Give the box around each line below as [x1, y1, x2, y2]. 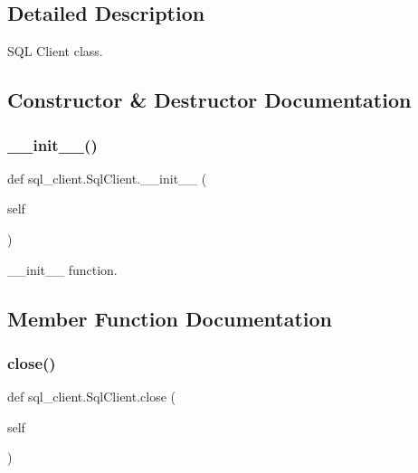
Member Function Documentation [7, 304, 333, 332]
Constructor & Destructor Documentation [7, 86, 412, 114]
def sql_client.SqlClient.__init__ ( [7, 168, 207, 187]
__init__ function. [7, 260, 118, 279]
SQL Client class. [7, 42, 103, 61]
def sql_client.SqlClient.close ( [7, 387, 176, 406]
